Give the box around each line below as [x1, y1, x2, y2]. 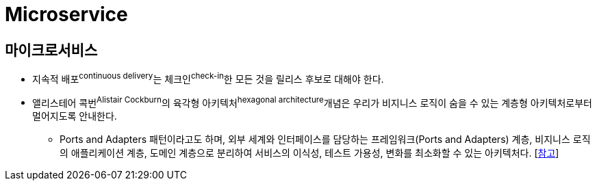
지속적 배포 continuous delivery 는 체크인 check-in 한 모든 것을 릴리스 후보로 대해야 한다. [32, 71, 384, 85]
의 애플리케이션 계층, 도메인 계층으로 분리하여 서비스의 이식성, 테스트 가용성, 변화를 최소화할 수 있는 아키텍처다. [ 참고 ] [60, 147, 559, 159]
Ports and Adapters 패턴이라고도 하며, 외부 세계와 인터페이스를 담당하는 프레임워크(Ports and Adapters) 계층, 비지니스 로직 [60, 133, 591, 146]
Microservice [5, 3, 128, 26]
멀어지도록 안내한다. [32, 110, 117, 122]
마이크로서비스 [5, 41, 98, 59]
